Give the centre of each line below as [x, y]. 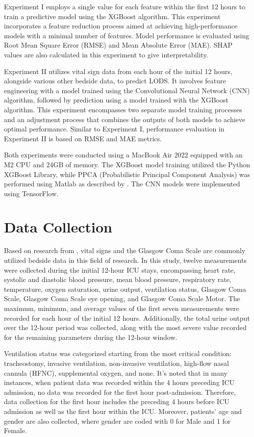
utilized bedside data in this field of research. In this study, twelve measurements [125, 260]
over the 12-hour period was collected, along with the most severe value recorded [125, 327]
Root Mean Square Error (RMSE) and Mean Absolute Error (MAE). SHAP [118, 45]
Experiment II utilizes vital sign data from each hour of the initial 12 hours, [118, 71]
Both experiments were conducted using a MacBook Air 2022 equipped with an [123, 155]
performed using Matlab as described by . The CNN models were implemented [122, 184]
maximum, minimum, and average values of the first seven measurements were [122, 308]
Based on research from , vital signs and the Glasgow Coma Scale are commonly [125, 250]
